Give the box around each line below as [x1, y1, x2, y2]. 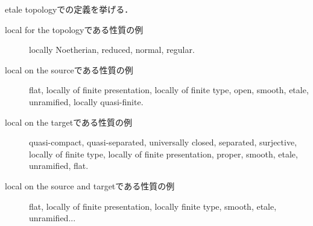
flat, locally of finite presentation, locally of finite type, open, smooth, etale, [29, 84, 309, 96]
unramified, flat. [29, 159, 89, 172]
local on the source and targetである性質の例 [5, 179, 175, 192]
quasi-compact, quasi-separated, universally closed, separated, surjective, [29, 136, 297, 148]
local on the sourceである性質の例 [5, 63, 133, 76]
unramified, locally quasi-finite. [29, 95, 144, 108]
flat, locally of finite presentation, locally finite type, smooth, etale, [29, 200, 277, 212]
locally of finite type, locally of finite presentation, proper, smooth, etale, [29, 147, 298, 160]
